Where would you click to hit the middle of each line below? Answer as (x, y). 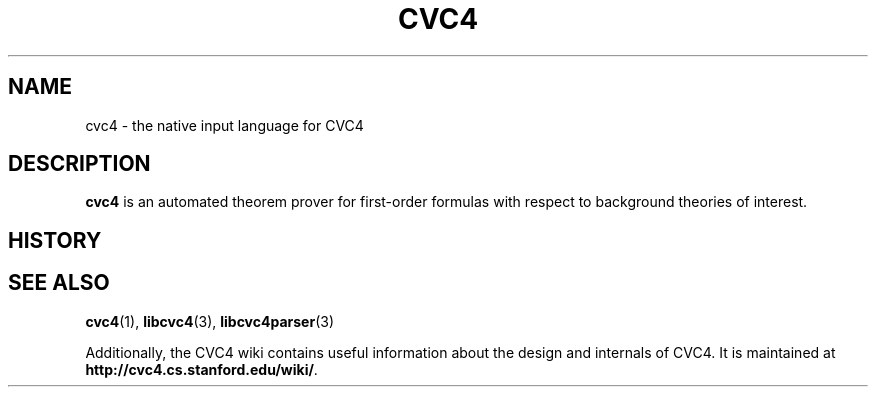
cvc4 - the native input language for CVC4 (224, 125)
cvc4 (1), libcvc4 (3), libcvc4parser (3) (210, 321)
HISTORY (55, 240)
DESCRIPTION (79, 164)
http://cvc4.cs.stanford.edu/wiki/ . (201, 369)
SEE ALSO (59, 283)
